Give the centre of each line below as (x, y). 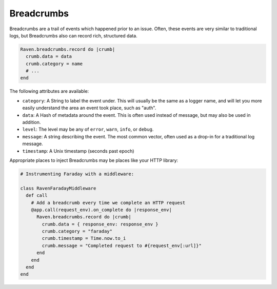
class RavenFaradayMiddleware (58, 188)
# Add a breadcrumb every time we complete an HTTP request (108, 203)
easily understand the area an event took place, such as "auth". (89, 108)
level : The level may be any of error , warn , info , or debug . (88, 129)
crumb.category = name (54, 64)
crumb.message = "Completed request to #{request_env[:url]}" (122, 245)
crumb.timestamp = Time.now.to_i (84, 239)
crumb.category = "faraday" (77, 231)
